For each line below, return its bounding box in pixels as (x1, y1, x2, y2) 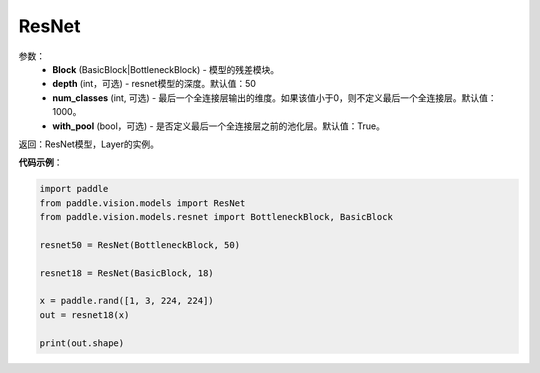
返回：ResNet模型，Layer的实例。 (18, 138, 160, 150)
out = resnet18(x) (39, 309, 130, 320)
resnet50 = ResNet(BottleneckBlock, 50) (39, 239, 240, 250)
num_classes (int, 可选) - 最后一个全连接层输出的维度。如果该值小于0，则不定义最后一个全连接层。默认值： (52, 91, 497, 104)
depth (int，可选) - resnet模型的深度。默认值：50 (52, 78, 257, 90)
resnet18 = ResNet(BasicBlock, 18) (39, 267, 214, 279)
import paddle (39, 183, 109, 195)
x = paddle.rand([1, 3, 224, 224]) (39, 295, 214, 307)
